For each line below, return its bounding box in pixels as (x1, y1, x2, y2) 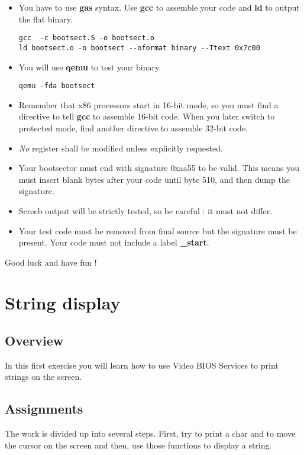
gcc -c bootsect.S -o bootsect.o (18, 34, 154, 43)
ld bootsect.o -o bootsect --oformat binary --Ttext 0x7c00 (18, 43, 260, 52)
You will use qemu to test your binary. (18, 60, 161, 73)
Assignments (5, 399, 83, 418)
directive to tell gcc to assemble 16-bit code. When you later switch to (18, 110, 275, 122)
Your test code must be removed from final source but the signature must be (18, 224, 297, 237)
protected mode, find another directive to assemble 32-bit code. (18, 121, 248, 134)
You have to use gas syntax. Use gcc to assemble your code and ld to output (18, 1, 300, 13)
